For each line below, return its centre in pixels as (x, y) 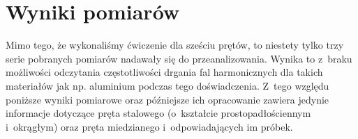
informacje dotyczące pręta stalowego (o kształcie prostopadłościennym (158, 113)
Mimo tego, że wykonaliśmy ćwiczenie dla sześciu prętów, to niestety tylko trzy (175, 45)
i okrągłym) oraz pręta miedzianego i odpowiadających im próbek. (149, 126)
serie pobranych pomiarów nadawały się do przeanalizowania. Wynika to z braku (179, 58)
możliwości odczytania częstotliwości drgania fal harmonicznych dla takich (164, 72)
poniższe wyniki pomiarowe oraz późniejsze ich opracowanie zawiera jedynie (167, 99)
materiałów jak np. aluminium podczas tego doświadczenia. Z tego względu (167, 85)
